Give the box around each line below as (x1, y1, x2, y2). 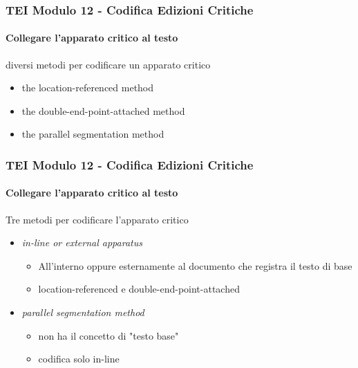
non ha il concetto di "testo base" (38, 328, 179, 342)
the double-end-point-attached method (21, 103, 185, 118)
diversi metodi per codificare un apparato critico (6, 57, 211, 71)
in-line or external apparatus (21, 235, 142, 250)
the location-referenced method (21, 80, 154, 95)
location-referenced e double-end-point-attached (38, 282, 240, 296)
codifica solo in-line (38, 351, 120, 366)
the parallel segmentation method (21, 127, 164, 141)
